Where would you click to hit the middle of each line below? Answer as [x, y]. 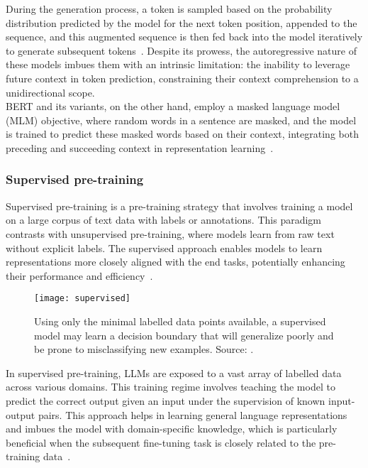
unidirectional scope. [50, 92]
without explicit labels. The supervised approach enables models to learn [164, 247]
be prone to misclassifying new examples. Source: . [144, 349]
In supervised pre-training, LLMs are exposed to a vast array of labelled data [174, 372]
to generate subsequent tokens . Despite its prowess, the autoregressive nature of [181, 50]
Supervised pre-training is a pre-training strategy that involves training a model [179, 206]
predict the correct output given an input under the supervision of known [166, 400]
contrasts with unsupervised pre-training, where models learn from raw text [170, 233]
